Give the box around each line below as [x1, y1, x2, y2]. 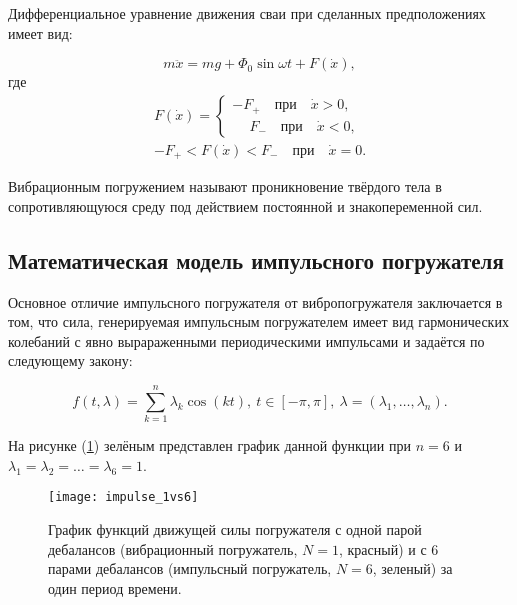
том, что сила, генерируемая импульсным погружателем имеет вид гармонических [8, 311, 509, 332]
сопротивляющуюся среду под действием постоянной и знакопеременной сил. [8, 195, 483, 216]
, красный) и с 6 [338, 538, 439, 559]
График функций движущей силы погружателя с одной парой [48, 519, 422, 540]
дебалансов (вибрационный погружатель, [48, 538, 298, 559]
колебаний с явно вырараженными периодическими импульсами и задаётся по [8, 330, 485, 351]
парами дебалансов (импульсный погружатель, [48, 558, 332, 579]
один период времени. [48, 577, 182, 598]
